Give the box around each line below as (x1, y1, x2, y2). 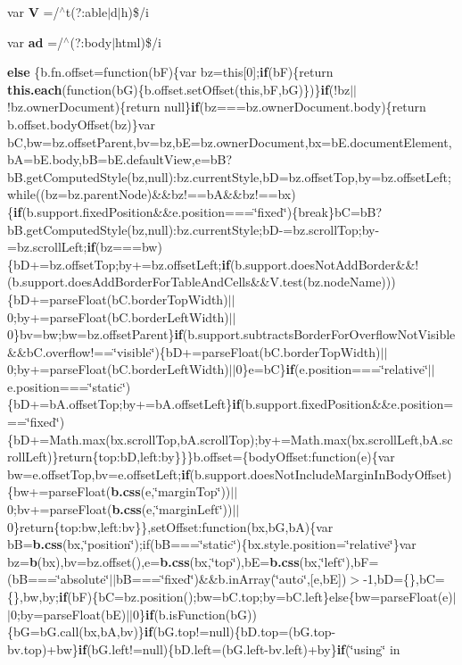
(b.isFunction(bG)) (153, 604, 257, 623)
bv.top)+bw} (7, 639, 78, 658)
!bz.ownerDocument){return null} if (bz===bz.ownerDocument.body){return (7, 97, 426, 116)
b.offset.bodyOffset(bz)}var (7, 114, 155, 133)
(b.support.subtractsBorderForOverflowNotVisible (182, 325, 456, 344)
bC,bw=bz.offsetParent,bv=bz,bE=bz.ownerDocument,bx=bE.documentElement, (7, 132, 452, 151)
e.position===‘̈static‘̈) (7, 377, 131, 395)
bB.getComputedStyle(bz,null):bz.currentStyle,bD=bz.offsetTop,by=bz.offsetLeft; (7, 167, 451, 186)
